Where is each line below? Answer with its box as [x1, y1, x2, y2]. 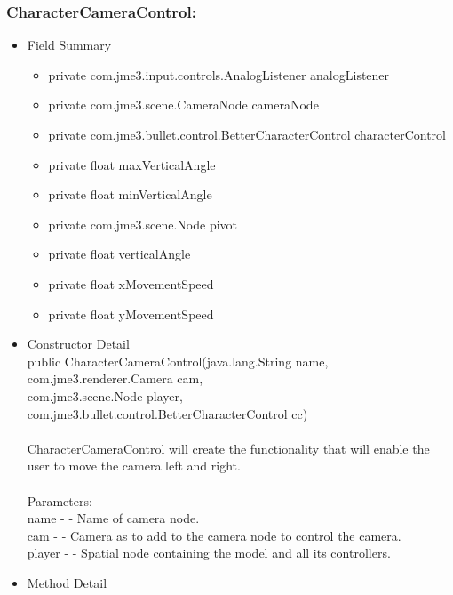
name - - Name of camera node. [27, 509, 200, 527]
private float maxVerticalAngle [48, 155, 216, 173]
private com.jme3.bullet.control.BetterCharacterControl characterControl [48, 125, 446, 143]
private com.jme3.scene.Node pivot [48, 214, 238, 233]
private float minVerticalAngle [48, 185, 212, 204]
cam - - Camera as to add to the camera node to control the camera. [27, 526, 401, 544]
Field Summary [27, 36, 112, 54]
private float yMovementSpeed [48, 304, 214, 323]
